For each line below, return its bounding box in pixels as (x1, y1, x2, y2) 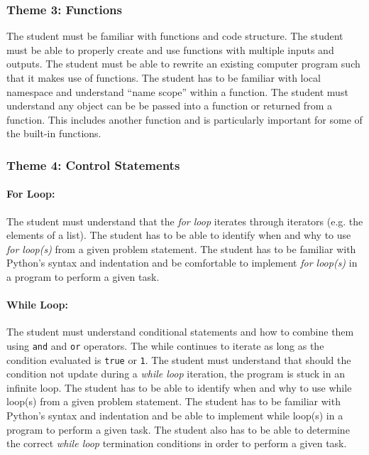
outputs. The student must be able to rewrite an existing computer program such (6, 56, 360, 71)
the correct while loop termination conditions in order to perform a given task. (6, 436, 347, 451)
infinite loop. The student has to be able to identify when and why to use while (6, 380, 352, 395)
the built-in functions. (6, 126, 101, 141)
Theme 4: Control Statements (6, 156, 180, 173)
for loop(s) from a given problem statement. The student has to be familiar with (6, 241, 356, 256)
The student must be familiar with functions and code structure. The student (6, 28, 343, 43)
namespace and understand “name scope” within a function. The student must (6, 84, 348, 99)
